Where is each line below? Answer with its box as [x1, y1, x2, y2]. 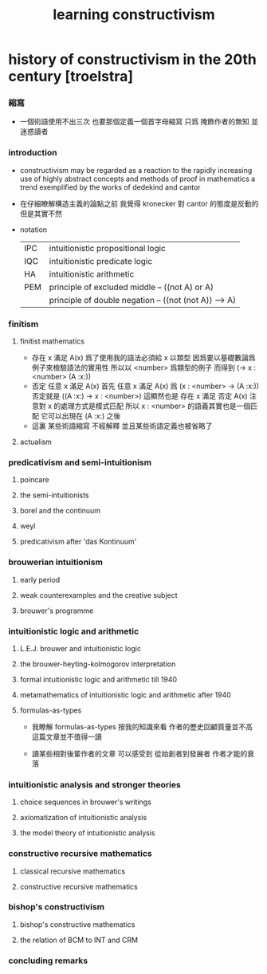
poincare [19, 475, 49, 485]
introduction [8, 147, 57, 159]
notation [19, 225, 48, 234]
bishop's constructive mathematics [19, 919, 135, 929]
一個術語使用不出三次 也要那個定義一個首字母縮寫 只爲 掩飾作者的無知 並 [19, 117, 259, 127]
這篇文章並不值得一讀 [31, 732, 102, 741]
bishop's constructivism [8, 901, 105, 913]
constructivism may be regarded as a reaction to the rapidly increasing [19, 165, 253, 175]
